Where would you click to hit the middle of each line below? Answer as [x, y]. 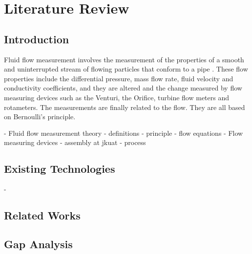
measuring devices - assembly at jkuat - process [75, 142]
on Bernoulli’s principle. [40, 117]
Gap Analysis [38, 244]
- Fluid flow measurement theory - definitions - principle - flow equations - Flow [124, 133]
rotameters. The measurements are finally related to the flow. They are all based [125, 107]
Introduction [37, 39]
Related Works [42, 215]
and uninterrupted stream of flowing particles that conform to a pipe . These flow [126, 69]
